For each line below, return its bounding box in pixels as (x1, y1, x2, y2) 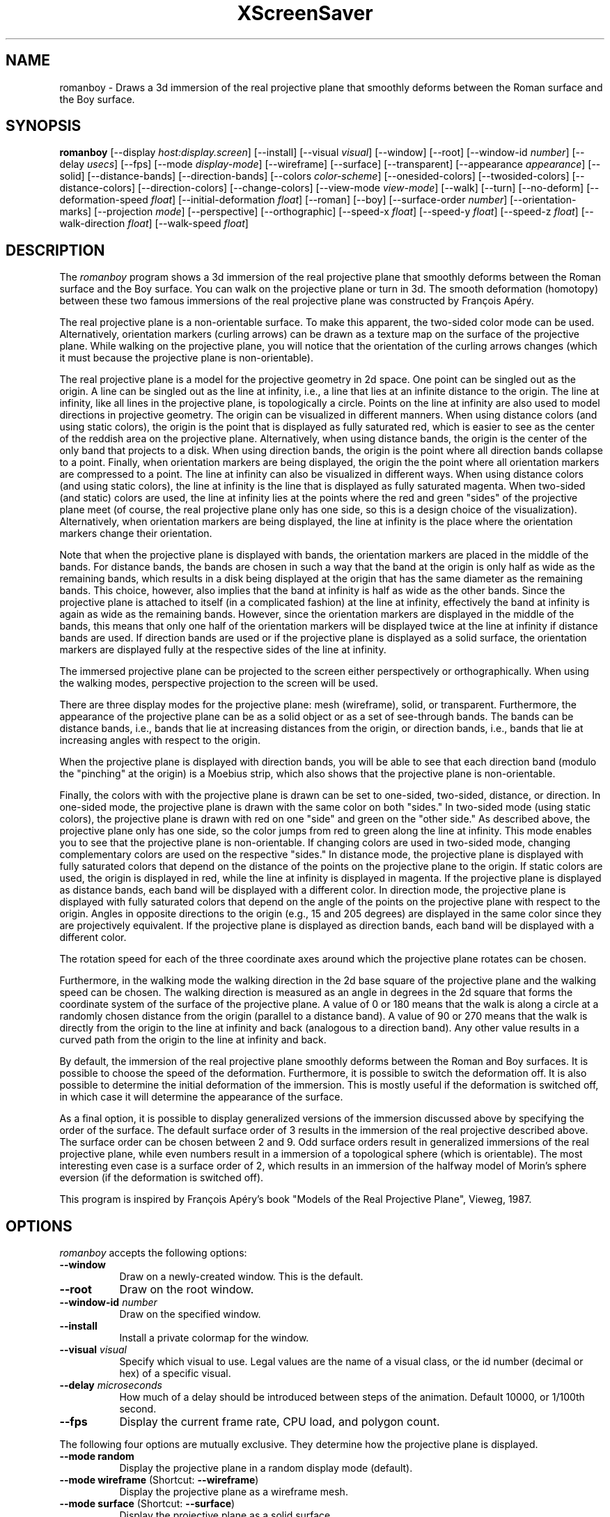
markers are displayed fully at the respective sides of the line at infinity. (59, 644, 386, 656)
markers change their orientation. (59, 527, 212, 540)
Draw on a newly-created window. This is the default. (119, 1270, 363, 1283)
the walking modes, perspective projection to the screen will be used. (59, 677, 378, 690)
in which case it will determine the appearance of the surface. (59, 1091, 343, 1103)
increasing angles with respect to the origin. (59, 734, 261, 747)
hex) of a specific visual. (119, 1367, 231, 1380)
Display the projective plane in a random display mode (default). (119, 1462, 413, 1475)
